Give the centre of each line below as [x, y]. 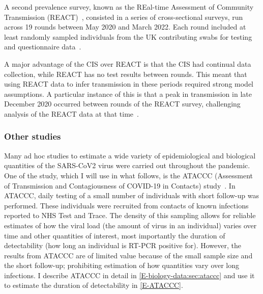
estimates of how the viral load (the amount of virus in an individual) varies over [130, 225]
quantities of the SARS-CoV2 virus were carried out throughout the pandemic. [127, 165]
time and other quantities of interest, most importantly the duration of [115, 235]
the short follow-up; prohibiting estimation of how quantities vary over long [122, 265]
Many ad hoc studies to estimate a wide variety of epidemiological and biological [130, 155]
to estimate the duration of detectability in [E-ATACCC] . [94, 285]
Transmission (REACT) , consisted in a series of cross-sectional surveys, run [124, 17]
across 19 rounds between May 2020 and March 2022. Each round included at [125, 27]
